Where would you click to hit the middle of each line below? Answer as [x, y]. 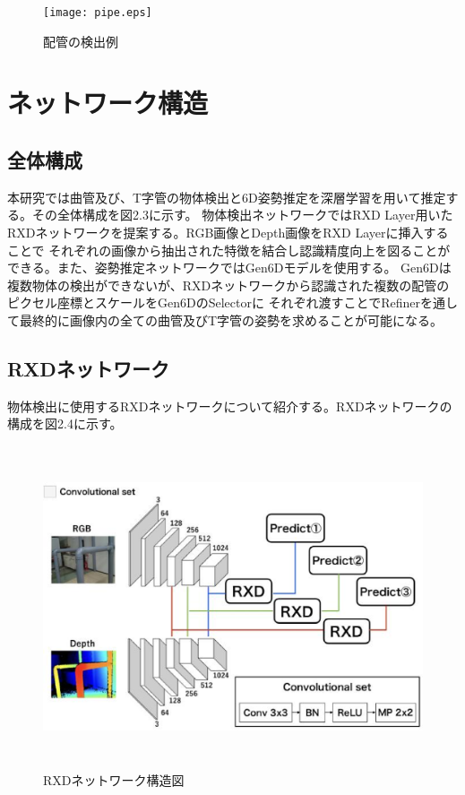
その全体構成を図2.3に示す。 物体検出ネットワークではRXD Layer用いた [242, 215]
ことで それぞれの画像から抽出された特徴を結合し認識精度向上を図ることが [229, 250]
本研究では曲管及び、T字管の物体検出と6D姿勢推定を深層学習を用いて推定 [227, 197]
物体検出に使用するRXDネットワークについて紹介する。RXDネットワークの [230, 406]
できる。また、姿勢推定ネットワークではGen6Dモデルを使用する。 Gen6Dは [229, 268]
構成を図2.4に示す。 [65, 423]
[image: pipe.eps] [98, 13]
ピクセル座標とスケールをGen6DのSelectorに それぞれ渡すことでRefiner [214, 302]
